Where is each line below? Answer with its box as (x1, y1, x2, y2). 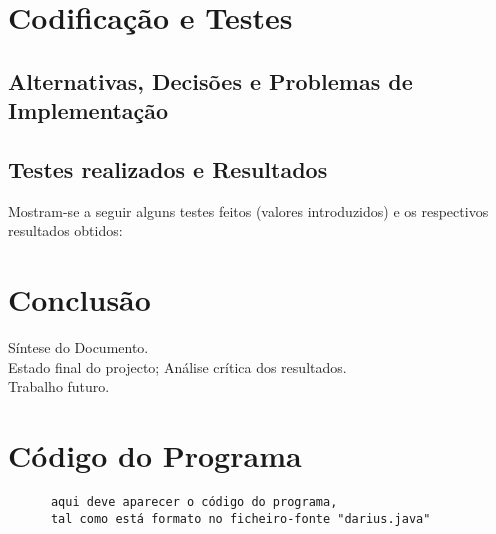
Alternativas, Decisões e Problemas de (8, 65, 413, 96)
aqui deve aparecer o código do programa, (50, 494, 338, 509)
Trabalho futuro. (8, 376, 110, 397)
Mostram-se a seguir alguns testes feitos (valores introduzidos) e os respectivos (8, 200, 489, 221)
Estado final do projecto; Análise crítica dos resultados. (8, 356, 347, 377)
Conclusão (8, 279, 151, 320)
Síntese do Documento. (8, 337, 149, 358)
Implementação (8, 95, 169, 126)
